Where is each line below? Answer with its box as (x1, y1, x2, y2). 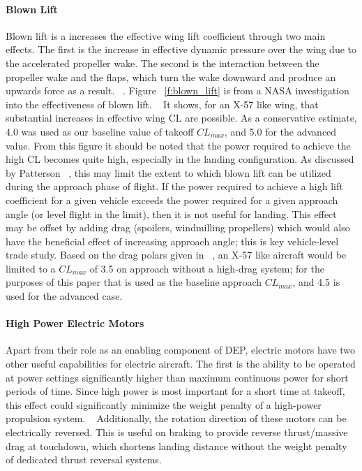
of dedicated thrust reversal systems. (6, 452, 162, 467)
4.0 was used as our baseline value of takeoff (6, 124, 194, 138)
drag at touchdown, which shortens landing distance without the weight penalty (6, 438, 347, 453)
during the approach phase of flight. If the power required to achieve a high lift (6, 179, 343, 194)
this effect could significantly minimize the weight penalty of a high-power (6, 397, 322, 412)
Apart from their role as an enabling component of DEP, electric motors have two (6, 342, 356, 357)
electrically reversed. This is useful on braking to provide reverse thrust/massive (6, 425, 348, 440)
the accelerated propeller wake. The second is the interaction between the (6, 55, 319, 70)
